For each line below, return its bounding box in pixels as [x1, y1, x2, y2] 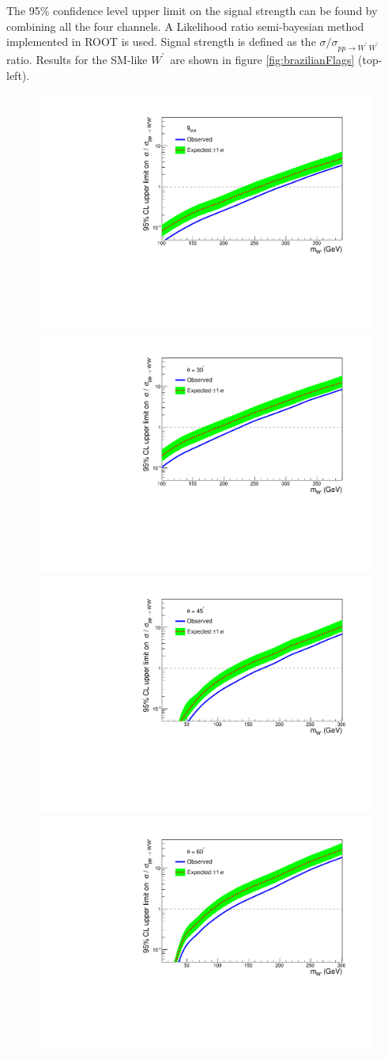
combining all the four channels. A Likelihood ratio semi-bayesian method [6, 17, 364, 34]
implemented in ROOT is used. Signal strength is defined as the [6, 33, 316, 50]
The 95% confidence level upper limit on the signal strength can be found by [6, 2, 378, 18]
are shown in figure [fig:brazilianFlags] [170, 51, 355, 67]
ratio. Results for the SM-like [6, 51, 148, 67]
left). [6, 66, 30, 83]
